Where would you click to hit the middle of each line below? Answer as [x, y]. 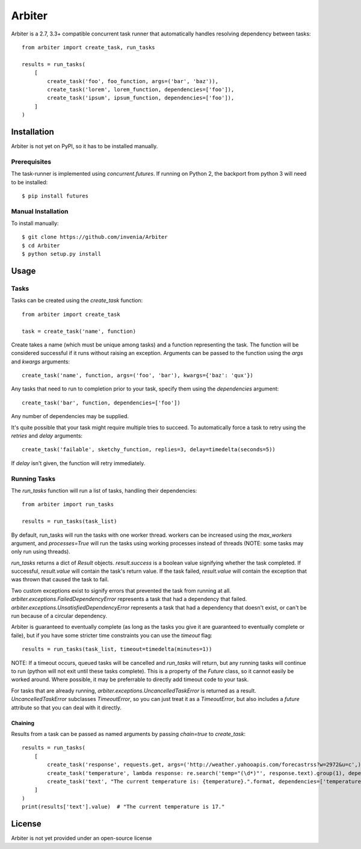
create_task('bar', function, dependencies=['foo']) [101, 403]
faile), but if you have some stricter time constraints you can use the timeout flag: [112, 635]
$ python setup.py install [62, 254]
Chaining [23, 723]
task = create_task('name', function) [79, 331]
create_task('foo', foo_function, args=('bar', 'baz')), [133, 81]
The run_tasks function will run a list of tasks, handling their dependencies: [104, 490]
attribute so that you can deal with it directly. [66, 708]
